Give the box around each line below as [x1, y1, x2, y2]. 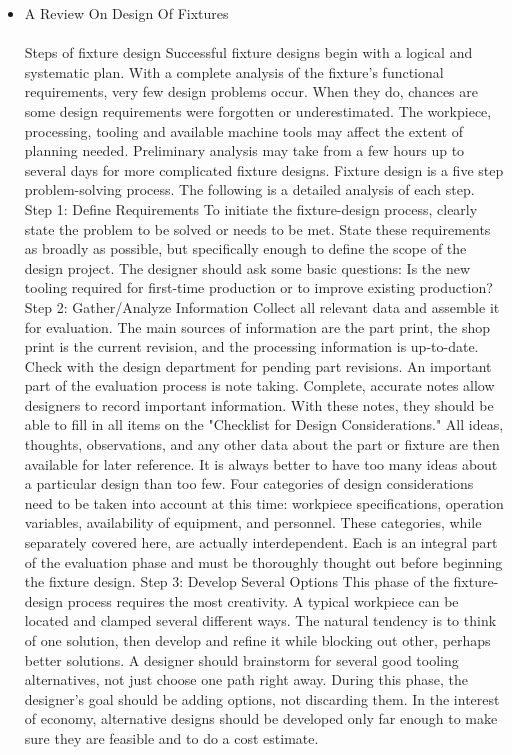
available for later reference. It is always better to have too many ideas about [24, 453, 498, 474]
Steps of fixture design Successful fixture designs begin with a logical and [24, 42, 473, 63]
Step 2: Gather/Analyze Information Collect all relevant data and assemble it [24, 296, 500, 317]
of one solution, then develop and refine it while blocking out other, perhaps [24, 630, 491, 650]
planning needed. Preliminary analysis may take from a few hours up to [24, 140, 465, 161]
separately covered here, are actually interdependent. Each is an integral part [24, 532, 498, 553]
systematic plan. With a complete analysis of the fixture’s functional [24, 61, 444, 82]
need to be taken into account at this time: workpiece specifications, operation [24, 492, 504, 513]
